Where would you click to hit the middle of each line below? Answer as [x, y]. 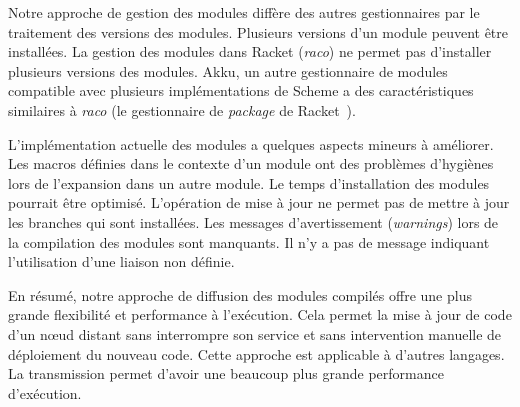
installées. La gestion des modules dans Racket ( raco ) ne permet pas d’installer [250, 51]
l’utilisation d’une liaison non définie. [121, 261]
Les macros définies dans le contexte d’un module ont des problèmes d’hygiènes [251, 163]
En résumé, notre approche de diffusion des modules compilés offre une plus [240, 294]
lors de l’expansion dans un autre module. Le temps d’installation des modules [249, 182]
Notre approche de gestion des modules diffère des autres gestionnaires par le [244, 12]
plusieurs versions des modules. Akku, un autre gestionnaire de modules [228, 70]
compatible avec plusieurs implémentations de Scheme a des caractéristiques [241, 90]
